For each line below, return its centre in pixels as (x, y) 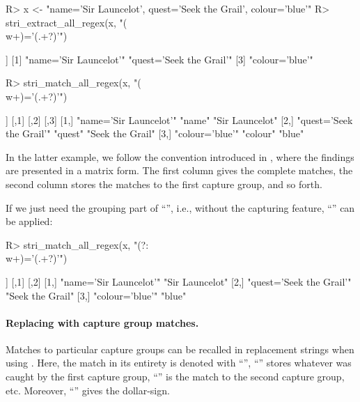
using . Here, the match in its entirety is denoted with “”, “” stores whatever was (179, 363)
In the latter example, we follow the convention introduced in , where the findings (180, 156)
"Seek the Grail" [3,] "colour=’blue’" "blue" (96, 295)
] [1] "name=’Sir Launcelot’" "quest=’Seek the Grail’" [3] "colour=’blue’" (159, 59)
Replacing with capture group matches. (102, 322)
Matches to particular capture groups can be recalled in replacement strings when (180, 349)
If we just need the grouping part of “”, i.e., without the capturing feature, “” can (180, 207)
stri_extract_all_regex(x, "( (66, 22)
